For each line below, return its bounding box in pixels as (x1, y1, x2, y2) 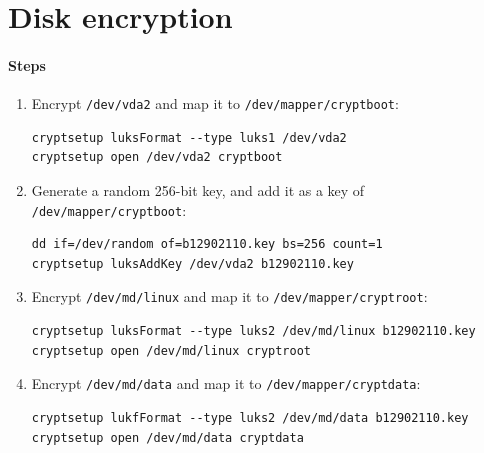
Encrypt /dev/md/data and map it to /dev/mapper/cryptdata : (31, 373, 421, 394)
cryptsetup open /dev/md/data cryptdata (31, 430, 304, 445)
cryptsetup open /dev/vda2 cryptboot (31, 150, 283, 165)
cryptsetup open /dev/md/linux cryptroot (31, 343, 311, 358)
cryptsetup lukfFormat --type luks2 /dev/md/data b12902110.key (31, 410, 469, 425)
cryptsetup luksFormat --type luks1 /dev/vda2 (31, 130, 347, 145)
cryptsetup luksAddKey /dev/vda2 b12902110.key (31, 256, 354, 271)
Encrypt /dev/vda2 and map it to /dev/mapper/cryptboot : (31, 93, 399, 114)
